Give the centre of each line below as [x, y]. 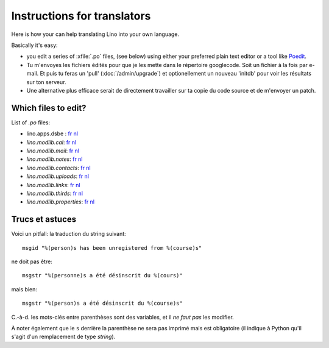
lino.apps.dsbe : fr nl [52, 133]
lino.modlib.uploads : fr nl [58, 176]
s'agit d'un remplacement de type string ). [63, 337]
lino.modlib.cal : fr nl [51, 142]
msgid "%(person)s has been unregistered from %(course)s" [112, 248]
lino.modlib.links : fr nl [53, 185]
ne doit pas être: [32, 261]
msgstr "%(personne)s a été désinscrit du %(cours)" [102, 275]
